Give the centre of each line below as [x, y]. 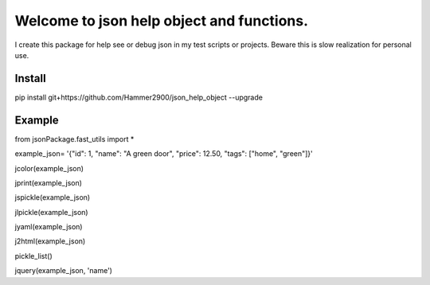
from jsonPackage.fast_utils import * [74, 139]
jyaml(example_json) [49, 227]
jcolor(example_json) [49, 168]
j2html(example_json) [50, 241]
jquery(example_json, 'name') [64, 271]
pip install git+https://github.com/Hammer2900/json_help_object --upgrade [139, 97]
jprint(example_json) [49, 182]
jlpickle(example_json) [51, 212]
